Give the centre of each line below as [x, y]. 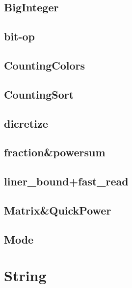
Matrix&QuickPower [58, 210]
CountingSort [39, 94]
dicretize [26, 123]
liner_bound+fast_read [66, 181]
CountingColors [45, 65]
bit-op [20, 36]
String [25, 275]
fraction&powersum [55, 152]
